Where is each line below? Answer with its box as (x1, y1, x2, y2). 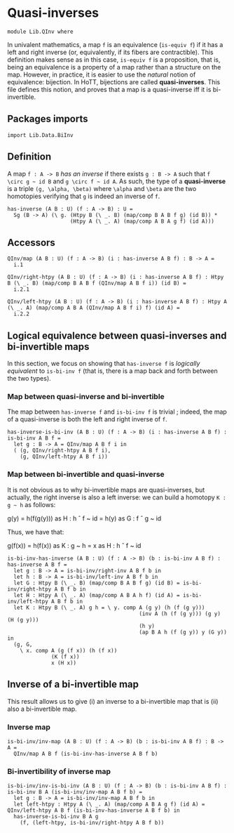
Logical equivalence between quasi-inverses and (7, 329, 227, 341)
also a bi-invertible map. (7, 704, 77, 713)
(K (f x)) (51, 653, 80, 660)
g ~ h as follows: (7, 500, 56, 509)
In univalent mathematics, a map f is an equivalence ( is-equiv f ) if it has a (7, 40, 223, 48)
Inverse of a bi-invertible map (7, 678, 139, 690)
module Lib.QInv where (7, 28, 74, 35)
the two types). (7, 374, 51, 383)
